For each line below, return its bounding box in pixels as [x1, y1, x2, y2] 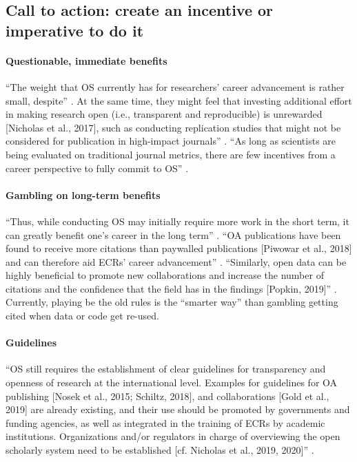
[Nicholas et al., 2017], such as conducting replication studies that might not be [6, 120, 341, 134]
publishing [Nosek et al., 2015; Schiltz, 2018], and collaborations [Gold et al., [6, 388, 329, 403]
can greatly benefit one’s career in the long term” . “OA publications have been [6, 227, 341, 242]
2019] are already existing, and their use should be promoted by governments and [6, 402, 350, 417]
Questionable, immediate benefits [6, 53, 167, 67]
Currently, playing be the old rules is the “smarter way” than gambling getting [6, 295, 338, 309]
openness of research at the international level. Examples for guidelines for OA [6, 375, 338, 390]
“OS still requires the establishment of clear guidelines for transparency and [6, 361, 326, 376]
